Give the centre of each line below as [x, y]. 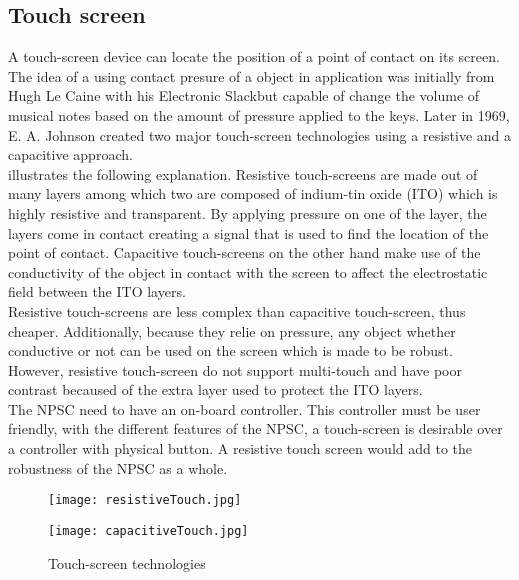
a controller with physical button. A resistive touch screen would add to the [240, 448]
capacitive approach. [70, 154]
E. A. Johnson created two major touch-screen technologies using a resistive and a [260, 134]
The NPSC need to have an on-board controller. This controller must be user [244, 408]
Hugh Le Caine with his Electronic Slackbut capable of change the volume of [244, 95]
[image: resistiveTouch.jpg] [145, 500]
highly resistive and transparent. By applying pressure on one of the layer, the [247, 212]
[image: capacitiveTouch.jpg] [148, 530]
